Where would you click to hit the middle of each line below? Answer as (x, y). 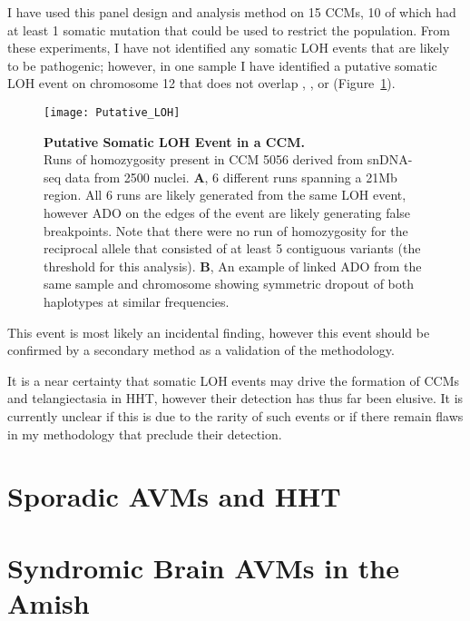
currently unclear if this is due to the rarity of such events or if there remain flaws (235, 415)
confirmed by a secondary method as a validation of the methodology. (201, 350)
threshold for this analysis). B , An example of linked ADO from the (233, 266)
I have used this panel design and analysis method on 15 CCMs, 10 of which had (232, 12)
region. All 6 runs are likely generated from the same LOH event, (225, 195)
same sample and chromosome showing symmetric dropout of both (229, 284)
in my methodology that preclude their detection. (145, 434)
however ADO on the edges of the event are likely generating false (227, 212)
